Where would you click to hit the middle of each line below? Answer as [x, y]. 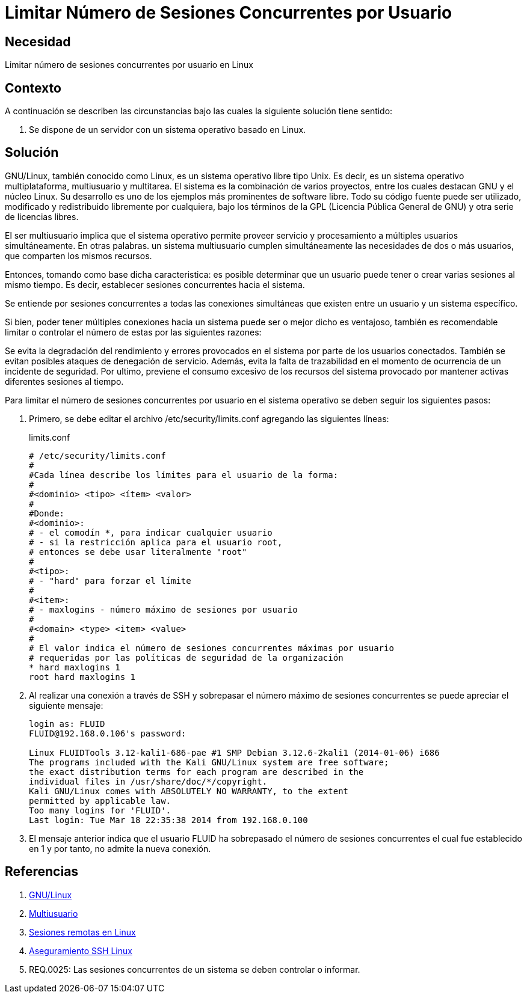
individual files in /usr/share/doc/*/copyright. [148, 781]
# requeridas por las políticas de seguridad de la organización [186, 657]
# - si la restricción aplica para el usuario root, [156, 542]
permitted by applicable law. [100, 801]
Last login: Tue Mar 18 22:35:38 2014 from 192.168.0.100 [168, 820]
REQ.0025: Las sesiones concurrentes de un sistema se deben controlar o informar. [195, 969]
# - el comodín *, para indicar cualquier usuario [151, 532]
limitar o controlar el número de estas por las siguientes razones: [133, 332]
